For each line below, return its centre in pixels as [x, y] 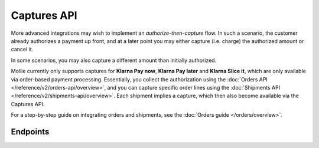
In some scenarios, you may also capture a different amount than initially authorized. [114, 60]
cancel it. [22, 50]
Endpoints [30, 132]
